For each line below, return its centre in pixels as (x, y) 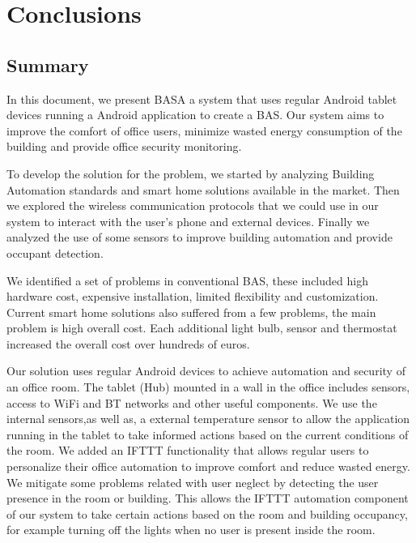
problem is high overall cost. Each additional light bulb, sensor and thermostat (202, 328)
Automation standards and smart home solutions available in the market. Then (203, 189)
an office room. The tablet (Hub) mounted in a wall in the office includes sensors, (208, 387)
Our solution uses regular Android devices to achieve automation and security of (206, 371)
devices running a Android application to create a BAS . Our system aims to (195, 115)
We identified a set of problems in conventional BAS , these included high (187, 280)
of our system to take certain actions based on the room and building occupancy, (207, 513)
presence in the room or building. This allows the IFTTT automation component (208, 498)
